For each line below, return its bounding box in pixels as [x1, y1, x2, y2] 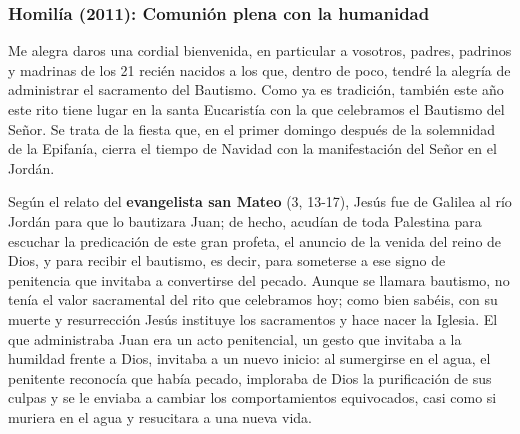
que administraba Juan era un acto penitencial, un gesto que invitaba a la [8, 328, 462, 349]
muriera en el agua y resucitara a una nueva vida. [8, 406, 312, 427]
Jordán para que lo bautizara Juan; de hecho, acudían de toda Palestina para [8, 210, 482, 231]
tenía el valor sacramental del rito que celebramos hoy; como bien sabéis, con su [8, 289, 498, 310]
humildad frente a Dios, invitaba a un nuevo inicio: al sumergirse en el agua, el [8, 348, 491, 369]
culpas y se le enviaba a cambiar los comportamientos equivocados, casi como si [8, 387, 497, 408]
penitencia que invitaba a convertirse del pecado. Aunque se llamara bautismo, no [8, 269, 510, 290]
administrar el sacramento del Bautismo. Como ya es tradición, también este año [8, 79, 504, 100]
